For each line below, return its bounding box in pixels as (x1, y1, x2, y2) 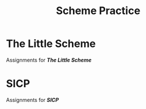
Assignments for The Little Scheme (6, 56, 92, 63)
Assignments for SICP (6, 96, 60, 103)
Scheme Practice (55, 4, 141, 18)
